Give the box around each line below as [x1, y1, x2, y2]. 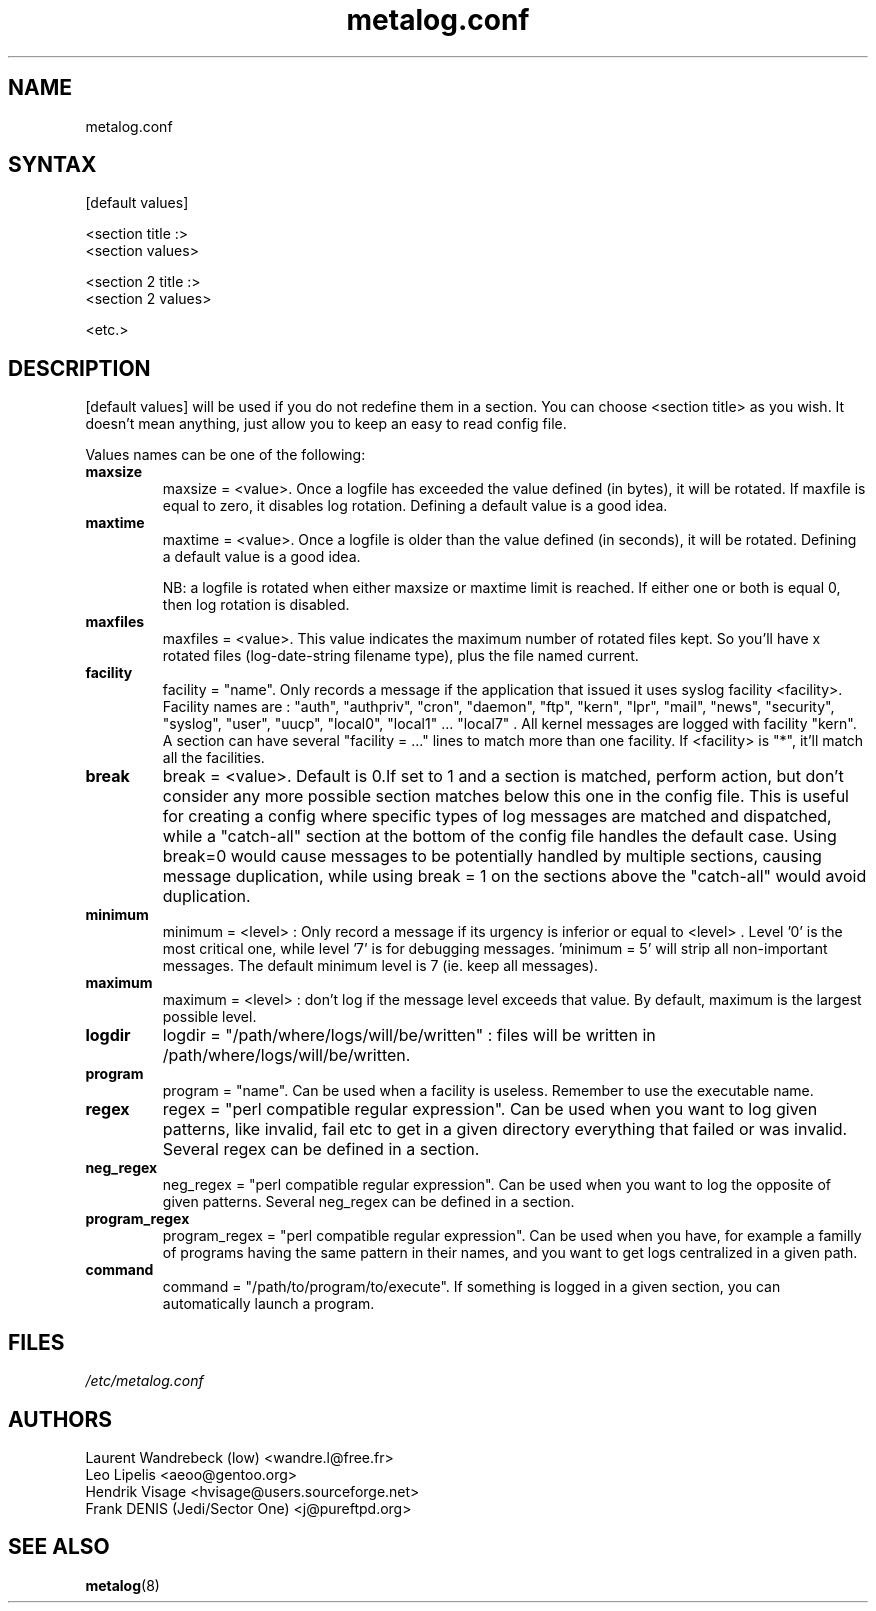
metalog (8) [85, 1576, 160, 1594]
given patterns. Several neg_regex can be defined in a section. [162, 1193, 575, 1211]
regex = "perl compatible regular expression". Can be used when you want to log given [162, 1099, 818, 1120]
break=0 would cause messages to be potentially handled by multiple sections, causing [162, 846, 822, 867]
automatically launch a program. [162, 1295, 375, 1313]
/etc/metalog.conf [85, 1372, 204, 1390]
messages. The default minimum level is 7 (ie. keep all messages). [162, 957, 599, 975]
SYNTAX [8, 152, 97, 178]
